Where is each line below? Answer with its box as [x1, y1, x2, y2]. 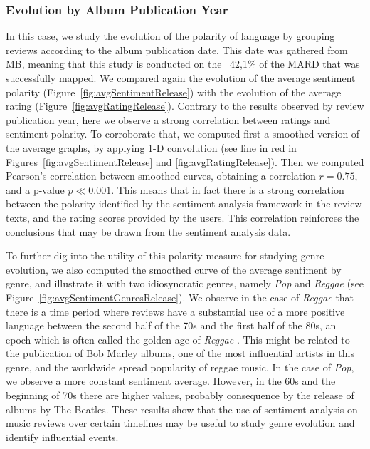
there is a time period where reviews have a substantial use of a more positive [6, 304, 345, 319]
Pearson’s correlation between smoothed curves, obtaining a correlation [6, 168, 316, 183]
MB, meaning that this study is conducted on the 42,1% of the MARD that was [6, 56, 360, 71]
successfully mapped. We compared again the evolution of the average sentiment [6, 71, 356, 85]
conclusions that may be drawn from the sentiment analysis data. [6, 224, 291, 239]
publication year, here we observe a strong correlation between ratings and [6, 112, 331, 127]
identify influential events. [6, 429, 119, 444]
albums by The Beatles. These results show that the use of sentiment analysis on [6, 401, 358, 416]
